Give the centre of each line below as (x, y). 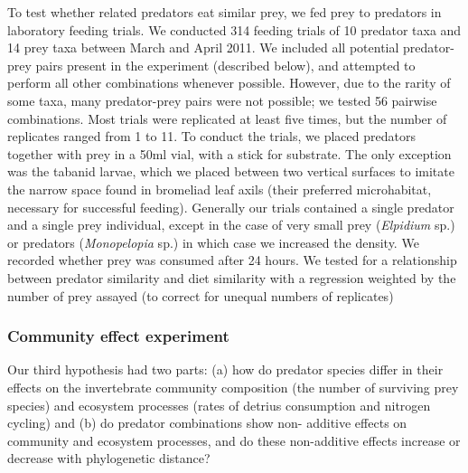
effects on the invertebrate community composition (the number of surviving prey (233, 387)
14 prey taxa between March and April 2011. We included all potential (203, 47)
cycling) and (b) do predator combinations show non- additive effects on (207, 423)
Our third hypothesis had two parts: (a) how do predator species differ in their (225, 369)
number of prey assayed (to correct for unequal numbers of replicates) (201, 295)
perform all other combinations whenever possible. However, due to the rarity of (229, 83)
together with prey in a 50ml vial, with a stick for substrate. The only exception (229, 153)
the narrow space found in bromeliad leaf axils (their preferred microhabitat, (220, 189)
